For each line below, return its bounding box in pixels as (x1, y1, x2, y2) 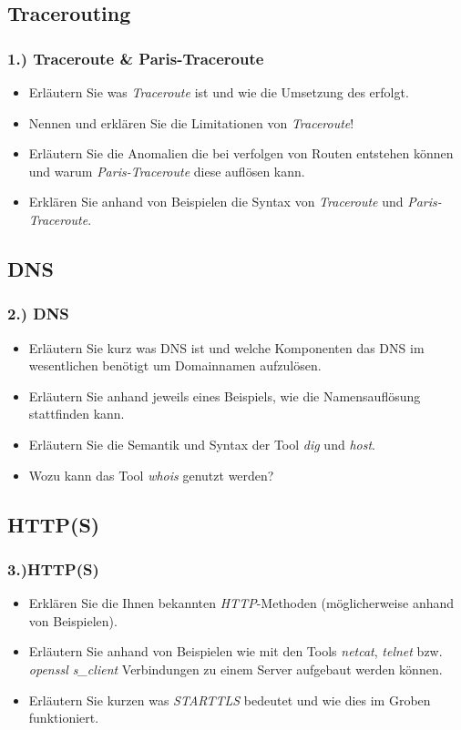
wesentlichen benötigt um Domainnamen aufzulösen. (28, 356, 322, 375)
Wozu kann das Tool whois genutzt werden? (28, 465, 274, 484)
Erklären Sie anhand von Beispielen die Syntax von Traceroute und (28, 192, 404, 211)
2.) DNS (7, 302, 69, 325)
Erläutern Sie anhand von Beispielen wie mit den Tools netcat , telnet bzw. (28, 642, 443, 661)
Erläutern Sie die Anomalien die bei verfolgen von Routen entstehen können (28, 144, 454, 163)
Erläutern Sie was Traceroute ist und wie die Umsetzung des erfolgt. (28, 83, 409, 101)
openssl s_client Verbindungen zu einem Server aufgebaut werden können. (28, 659, 443, 678)
